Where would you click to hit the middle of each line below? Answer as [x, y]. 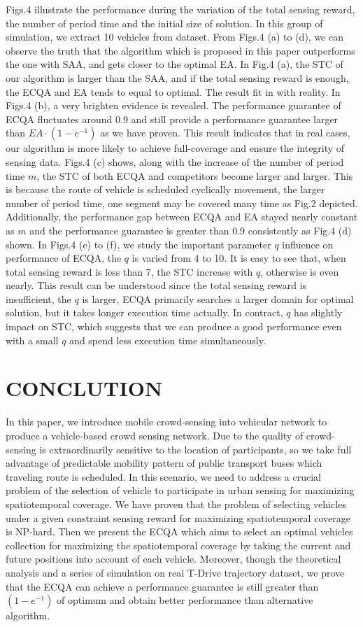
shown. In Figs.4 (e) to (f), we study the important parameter [138, 244]
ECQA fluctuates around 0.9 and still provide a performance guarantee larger [172, 119]
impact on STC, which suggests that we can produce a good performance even [174, 326]
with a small [32, 340]
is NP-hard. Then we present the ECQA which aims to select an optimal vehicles [179, 531]
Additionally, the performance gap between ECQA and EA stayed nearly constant [182, 217]
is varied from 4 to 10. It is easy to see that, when [239, 258]
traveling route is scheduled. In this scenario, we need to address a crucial [163, 476]
